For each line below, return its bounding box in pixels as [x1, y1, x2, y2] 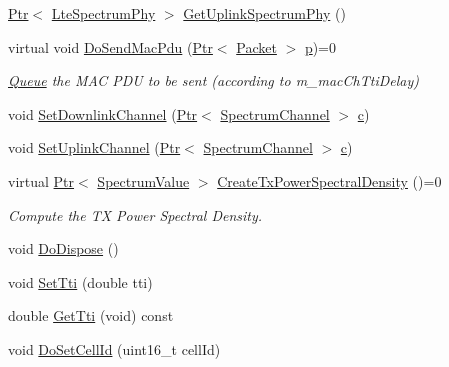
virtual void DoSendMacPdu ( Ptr [8, 36, 213, 57]
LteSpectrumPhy [51, 3, 156, 23]
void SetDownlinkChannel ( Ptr [8, 103, 198, 124]
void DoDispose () [8, 238, 119, 259]
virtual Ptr [8, 170, 75, 191]
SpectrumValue [97, 170, 190, 191]
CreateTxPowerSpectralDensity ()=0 [217, 170, 442, 191]
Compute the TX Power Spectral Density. [8, 204, 263, 225]
